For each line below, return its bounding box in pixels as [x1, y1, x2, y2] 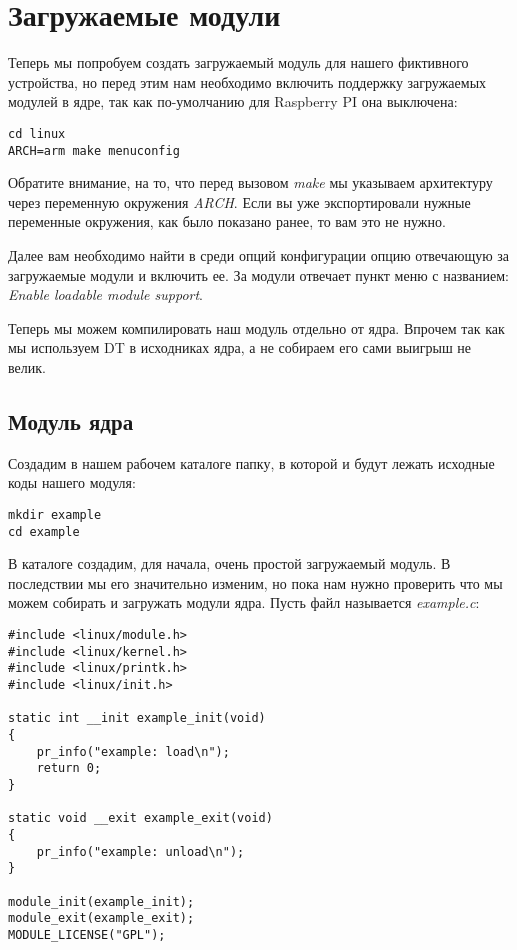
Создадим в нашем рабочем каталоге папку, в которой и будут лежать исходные [8, 452, 495, 473]
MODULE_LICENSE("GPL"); [8, 927, 166, 942]
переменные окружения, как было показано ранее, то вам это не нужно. [8, 211, 446, 232]
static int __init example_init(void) [8, 711, 266, 726]
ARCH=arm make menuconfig [8, 143, 180, 158]
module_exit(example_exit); [8, 911, 195, 926]
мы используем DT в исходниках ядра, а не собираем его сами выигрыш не [8, 337, 472, 358]
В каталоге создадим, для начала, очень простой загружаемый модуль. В [8, 553, 451, 574]
